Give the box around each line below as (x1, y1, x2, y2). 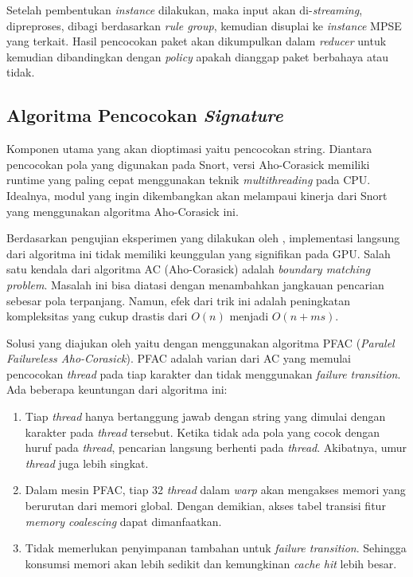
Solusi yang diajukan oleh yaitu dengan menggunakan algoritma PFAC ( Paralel (6, 334, 395, 351)
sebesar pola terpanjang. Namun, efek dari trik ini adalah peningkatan (6, 292, 351, 308)
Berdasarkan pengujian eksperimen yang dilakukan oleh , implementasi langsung (6, 230, 400, 246)
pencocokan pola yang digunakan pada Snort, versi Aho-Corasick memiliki (6, 155, 370, 172)
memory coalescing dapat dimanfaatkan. (25, 512, 222, 529)
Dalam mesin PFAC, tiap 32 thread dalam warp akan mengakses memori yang (25, 481, 406, 498)
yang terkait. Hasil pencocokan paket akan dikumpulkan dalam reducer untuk (6, 33, 387, 49)
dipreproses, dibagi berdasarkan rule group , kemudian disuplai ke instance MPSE (6, 17, 402, 33)
